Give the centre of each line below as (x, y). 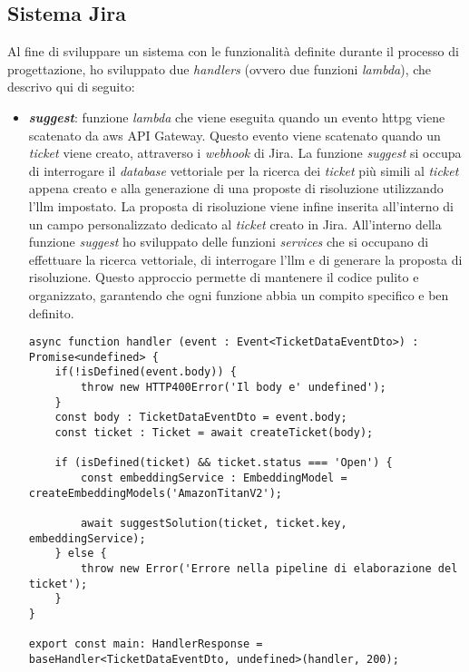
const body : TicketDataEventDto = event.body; (201, 418)
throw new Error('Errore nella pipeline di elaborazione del (269, 568)
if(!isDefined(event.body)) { (146, 372)
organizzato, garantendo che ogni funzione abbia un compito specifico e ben (239, 294)
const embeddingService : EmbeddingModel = (214, 478)
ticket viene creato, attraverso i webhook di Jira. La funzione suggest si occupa (245, 153)
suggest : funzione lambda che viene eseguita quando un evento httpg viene (237, 117)
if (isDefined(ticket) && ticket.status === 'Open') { (224, 463)
